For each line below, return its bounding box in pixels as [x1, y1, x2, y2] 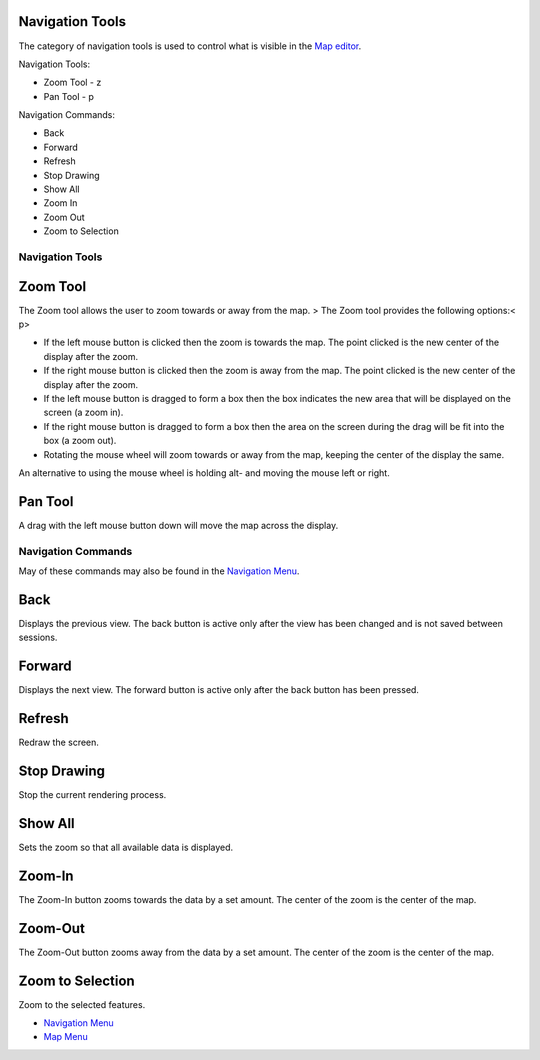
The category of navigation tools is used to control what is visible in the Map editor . [18, 40, 362, 52]
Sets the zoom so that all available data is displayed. [18, 841, 234, 853]
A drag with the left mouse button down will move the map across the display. [18, 519, 339, 531]
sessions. [18, 631, 58, 644]
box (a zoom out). [43, 435, 117, 447]
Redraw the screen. [18, 736, 100, 749]
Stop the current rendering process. [18, 789, 167, 801]
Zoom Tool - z [43, 76, 102, 89]
